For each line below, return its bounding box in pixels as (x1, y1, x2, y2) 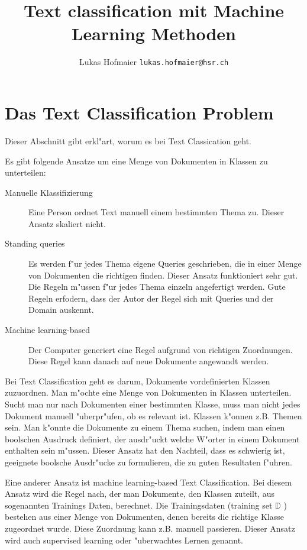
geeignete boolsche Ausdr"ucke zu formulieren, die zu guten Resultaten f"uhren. (5, 455, 292, 468)
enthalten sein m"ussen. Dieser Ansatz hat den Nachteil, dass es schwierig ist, (5, 444, 285, 457)
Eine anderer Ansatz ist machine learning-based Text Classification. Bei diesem (5, 475, 292, 488)
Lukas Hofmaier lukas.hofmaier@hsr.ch (79, 56, 229, 68)
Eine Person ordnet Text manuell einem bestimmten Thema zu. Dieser (28, 206, 285, 218)
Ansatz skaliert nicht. (28, 217, 106, 229)
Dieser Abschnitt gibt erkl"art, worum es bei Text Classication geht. (5, 134, 252, 147)
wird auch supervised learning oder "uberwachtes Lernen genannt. (5, 533, 243, 546)
